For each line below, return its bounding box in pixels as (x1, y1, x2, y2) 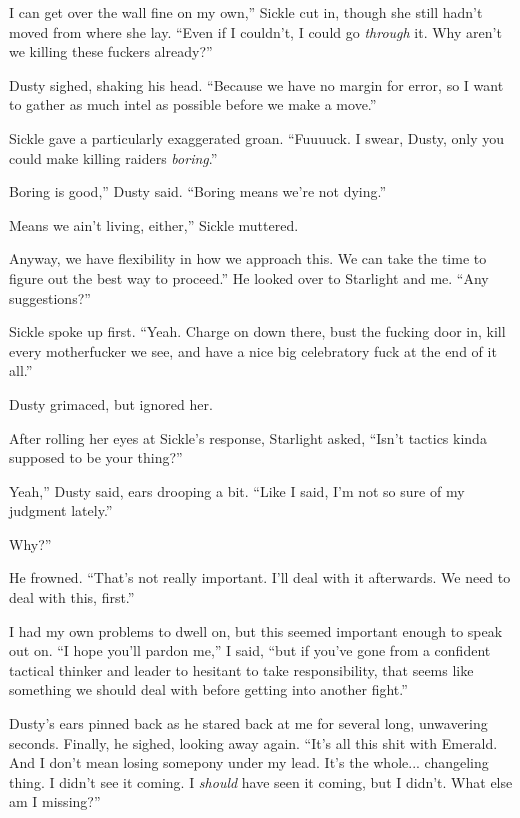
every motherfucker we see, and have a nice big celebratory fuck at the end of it (9, 340, 497, 361)
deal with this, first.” (9, 587, 135, 608)
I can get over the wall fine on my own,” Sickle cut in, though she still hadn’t (9, 2, 483, 22)
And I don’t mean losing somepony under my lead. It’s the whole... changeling (9, 752, 489, 773)
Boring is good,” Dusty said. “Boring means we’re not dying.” (9, 181, 387, 202)
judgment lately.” (9, 500, 113, 521)
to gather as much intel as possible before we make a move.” (9, 94, 377, 115)
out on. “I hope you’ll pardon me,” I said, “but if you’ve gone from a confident (9, 640, 491, 661)
